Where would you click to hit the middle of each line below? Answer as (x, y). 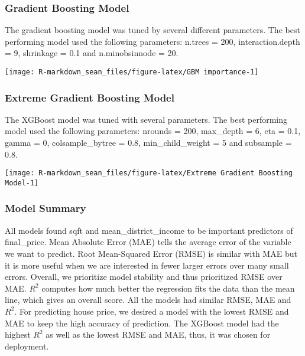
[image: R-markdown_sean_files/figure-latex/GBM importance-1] (132, 72)
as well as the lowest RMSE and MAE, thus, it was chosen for (158, 334)
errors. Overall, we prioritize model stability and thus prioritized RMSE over (144, 277)
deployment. (27, 346)
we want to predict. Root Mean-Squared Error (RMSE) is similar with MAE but (151, 253)
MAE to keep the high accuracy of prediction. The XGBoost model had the (142, 323)
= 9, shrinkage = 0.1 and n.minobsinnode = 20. (92, 53)
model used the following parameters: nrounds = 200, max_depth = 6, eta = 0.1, (153, 131)
